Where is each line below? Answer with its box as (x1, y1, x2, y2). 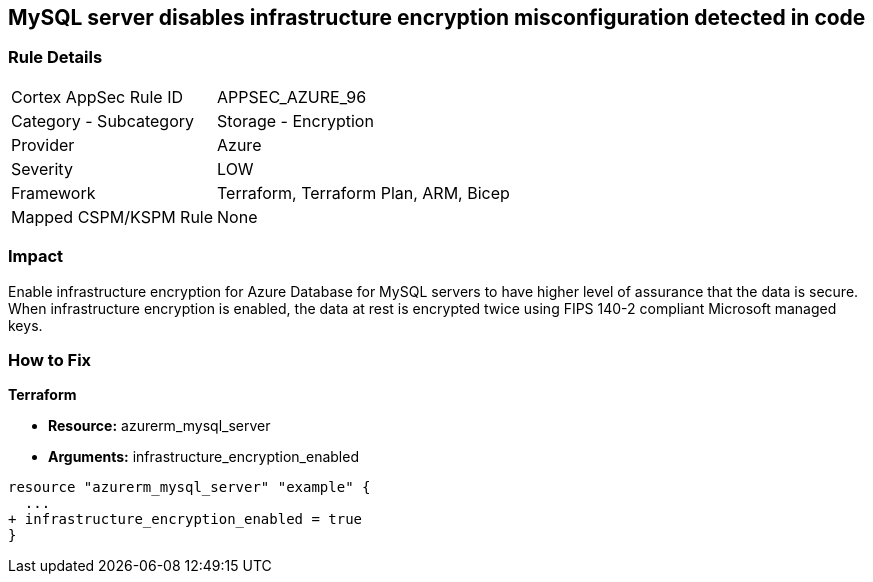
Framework (11, 182, 96, 203)
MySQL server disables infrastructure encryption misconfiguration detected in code (8, 5, 866, 30)
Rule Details (8, 47, 103, 68)
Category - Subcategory (11, 110, 194, 131)
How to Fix (8, 349, 92, 370)
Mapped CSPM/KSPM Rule (11, 206, 214, 227)
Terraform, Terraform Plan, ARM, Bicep (217, 182, 510, 203)
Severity (11, 158, 73, 179)
